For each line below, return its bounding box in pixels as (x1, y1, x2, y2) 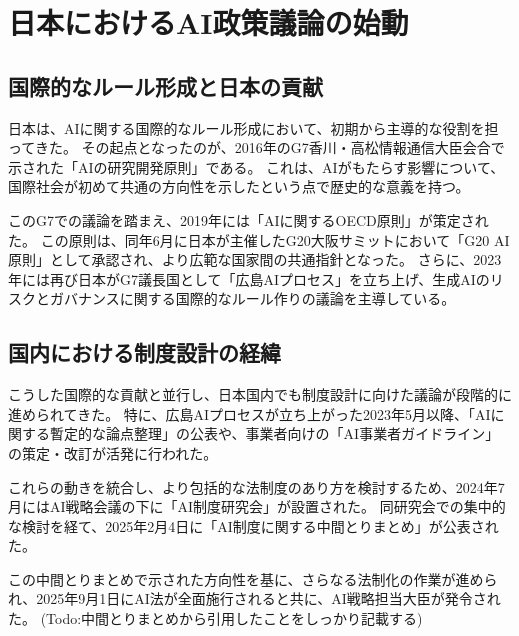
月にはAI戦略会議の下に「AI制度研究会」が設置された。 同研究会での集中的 (8, 496, 506, 517)
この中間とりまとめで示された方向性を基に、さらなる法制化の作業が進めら (8, 568, 498, 589)
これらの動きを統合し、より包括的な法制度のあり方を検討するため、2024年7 (8, 476, 505, 497)
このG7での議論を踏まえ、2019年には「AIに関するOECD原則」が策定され (8, 209, 489, 230)
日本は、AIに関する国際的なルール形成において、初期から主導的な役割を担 (8, 117, 499, 138)
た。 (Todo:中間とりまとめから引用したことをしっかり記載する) (8, 608, 423, 629)
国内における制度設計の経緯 (8, 337, 281, 368)
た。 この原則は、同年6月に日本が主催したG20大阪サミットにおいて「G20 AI (8, 229, 510, 250)
